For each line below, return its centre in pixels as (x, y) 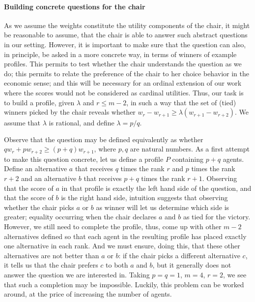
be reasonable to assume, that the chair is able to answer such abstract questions (126, 35)
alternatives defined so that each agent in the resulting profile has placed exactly (125, 236)
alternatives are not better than (52, 255)
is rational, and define (82, 123)
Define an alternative (36, 168)
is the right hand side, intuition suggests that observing (144, 197)
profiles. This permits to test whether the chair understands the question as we (123, 64)
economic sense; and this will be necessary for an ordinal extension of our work (123, 83)
